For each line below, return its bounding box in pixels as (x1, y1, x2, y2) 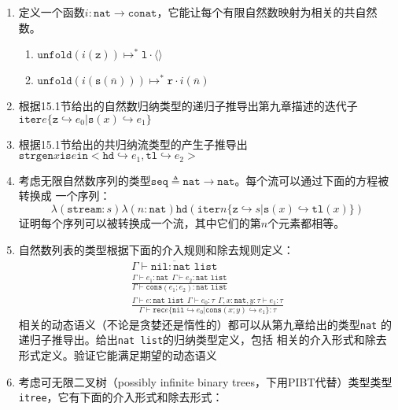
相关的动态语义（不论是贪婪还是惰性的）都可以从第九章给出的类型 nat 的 (18, 316, 392, 332)
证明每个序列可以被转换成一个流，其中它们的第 (18, 215, 261, 231)
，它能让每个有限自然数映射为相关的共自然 (157, 4, 378, 20)
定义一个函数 (18, 4, 85, 20)
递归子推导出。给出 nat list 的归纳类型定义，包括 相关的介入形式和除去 (18, 331, 387, 348)
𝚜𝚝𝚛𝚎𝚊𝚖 (67, 204, 102, 216)
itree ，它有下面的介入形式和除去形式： (18, 389, 223, 405)
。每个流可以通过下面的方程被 (234, 172, 389, 188)
